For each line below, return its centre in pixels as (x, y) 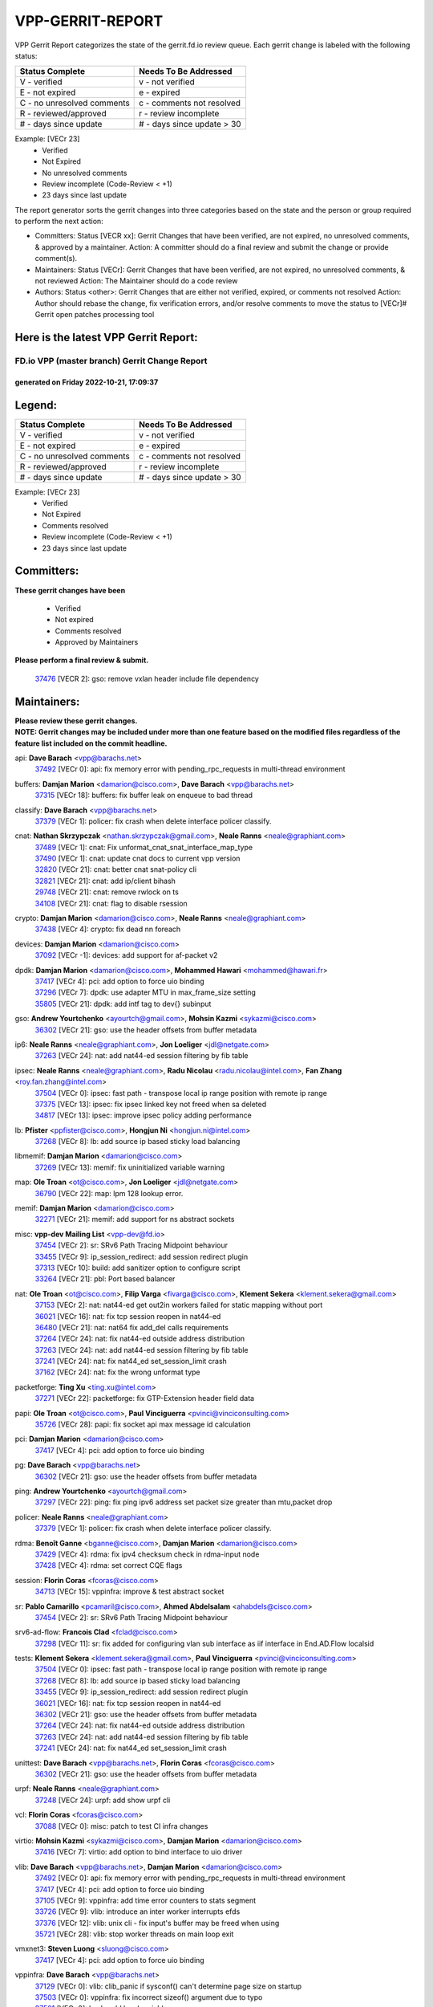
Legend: (36, 405)
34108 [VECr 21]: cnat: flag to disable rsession (111, 903)
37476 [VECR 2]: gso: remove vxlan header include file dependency (147, 678)
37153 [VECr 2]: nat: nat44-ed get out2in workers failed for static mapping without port (179, 1305)
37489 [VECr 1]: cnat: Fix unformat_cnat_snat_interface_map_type (144, 847)
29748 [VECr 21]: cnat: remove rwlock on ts (107, 892)
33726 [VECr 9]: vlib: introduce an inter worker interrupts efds (138, 1911)
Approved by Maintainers (97, 642)
